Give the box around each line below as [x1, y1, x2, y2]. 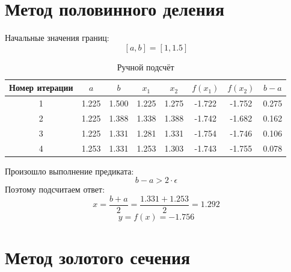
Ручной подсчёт [117, 60, 174, 73]
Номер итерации [9, 81, 73, 94]
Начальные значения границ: [5, 31, 109, 44]
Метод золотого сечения [5, 245, 191, 270]
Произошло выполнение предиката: [5, 164, 134, 177]
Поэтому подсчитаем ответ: [5, 183, 105, 196]
